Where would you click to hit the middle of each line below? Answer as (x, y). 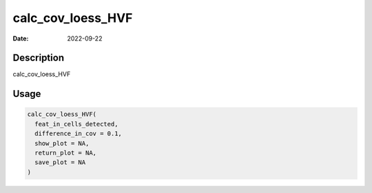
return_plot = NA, (65, 153)
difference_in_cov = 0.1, (78, 134)
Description (39, 58)
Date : (21, 38)
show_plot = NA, (62, 143)
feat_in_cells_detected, (76, 124)
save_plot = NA (60, 162)
